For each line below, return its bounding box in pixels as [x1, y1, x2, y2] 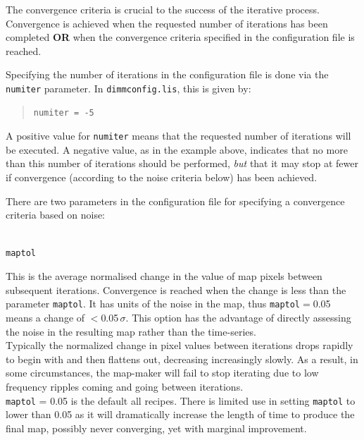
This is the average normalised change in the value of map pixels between [6, 269, 322, 283]
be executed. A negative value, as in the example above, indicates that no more [6, 142, 348, 157]
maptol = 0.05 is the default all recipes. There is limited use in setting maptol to [6, 393, 356, 408]
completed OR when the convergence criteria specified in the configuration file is [6, 30, 355, 44]
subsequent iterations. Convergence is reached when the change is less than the [6, 282, 346, 297]
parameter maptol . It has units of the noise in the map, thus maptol [6, 296, 301, 311]
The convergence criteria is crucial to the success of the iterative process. [6, 2, 320, 16]
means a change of [6, 310, 85, 324]
